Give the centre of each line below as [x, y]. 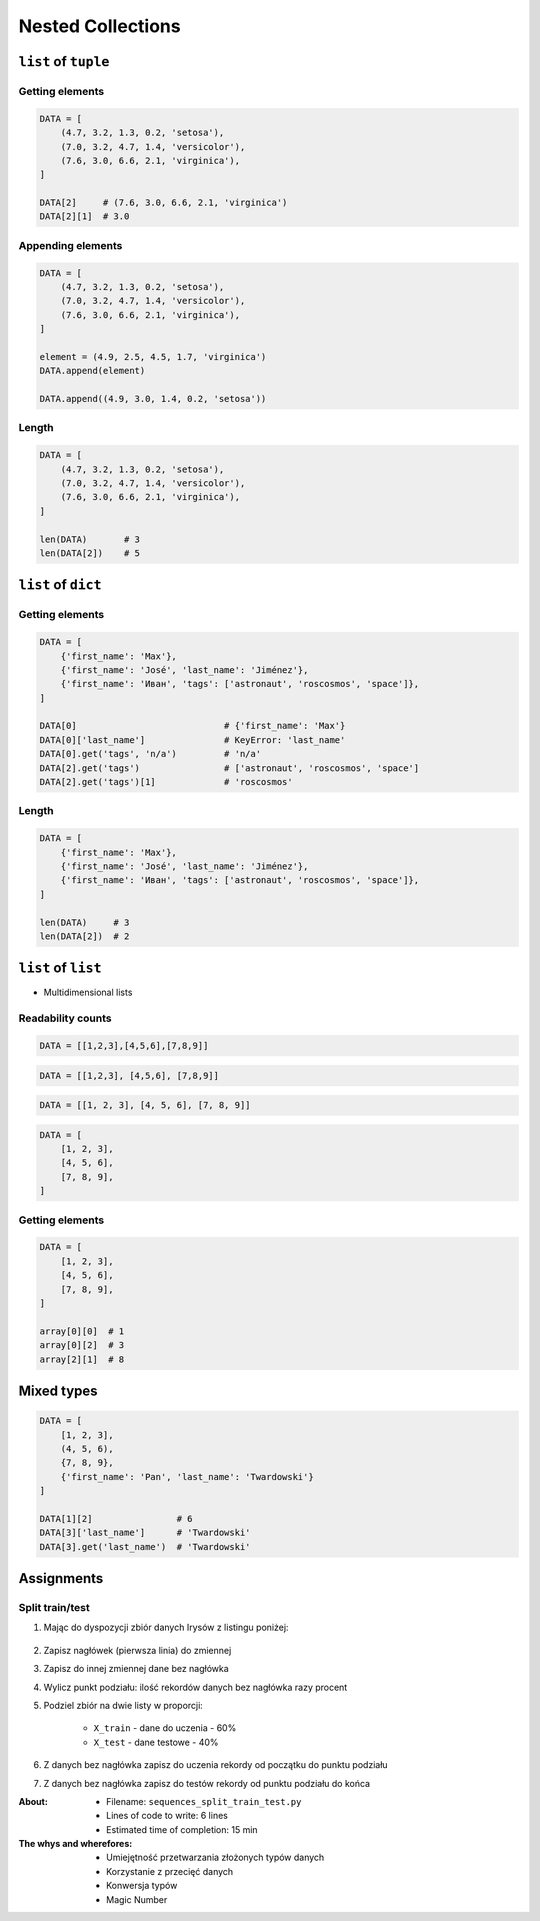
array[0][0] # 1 [82, 1331]
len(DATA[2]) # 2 [84, 936]
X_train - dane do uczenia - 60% [165, 1728]
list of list [60, 968]
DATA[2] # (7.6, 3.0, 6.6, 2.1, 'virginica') [163, 203]
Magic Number [137, 1899]
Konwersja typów [142, 1886]
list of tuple [64, 61]
